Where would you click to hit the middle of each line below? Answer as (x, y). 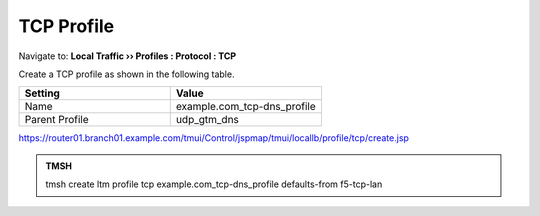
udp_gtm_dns (207, 120)
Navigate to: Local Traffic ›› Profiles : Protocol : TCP (127, 56)
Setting (42, 93)
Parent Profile (56, 120)
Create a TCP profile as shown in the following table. (126, 74)
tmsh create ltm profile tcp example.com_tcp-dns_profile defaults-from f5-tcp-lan (214, 184)
